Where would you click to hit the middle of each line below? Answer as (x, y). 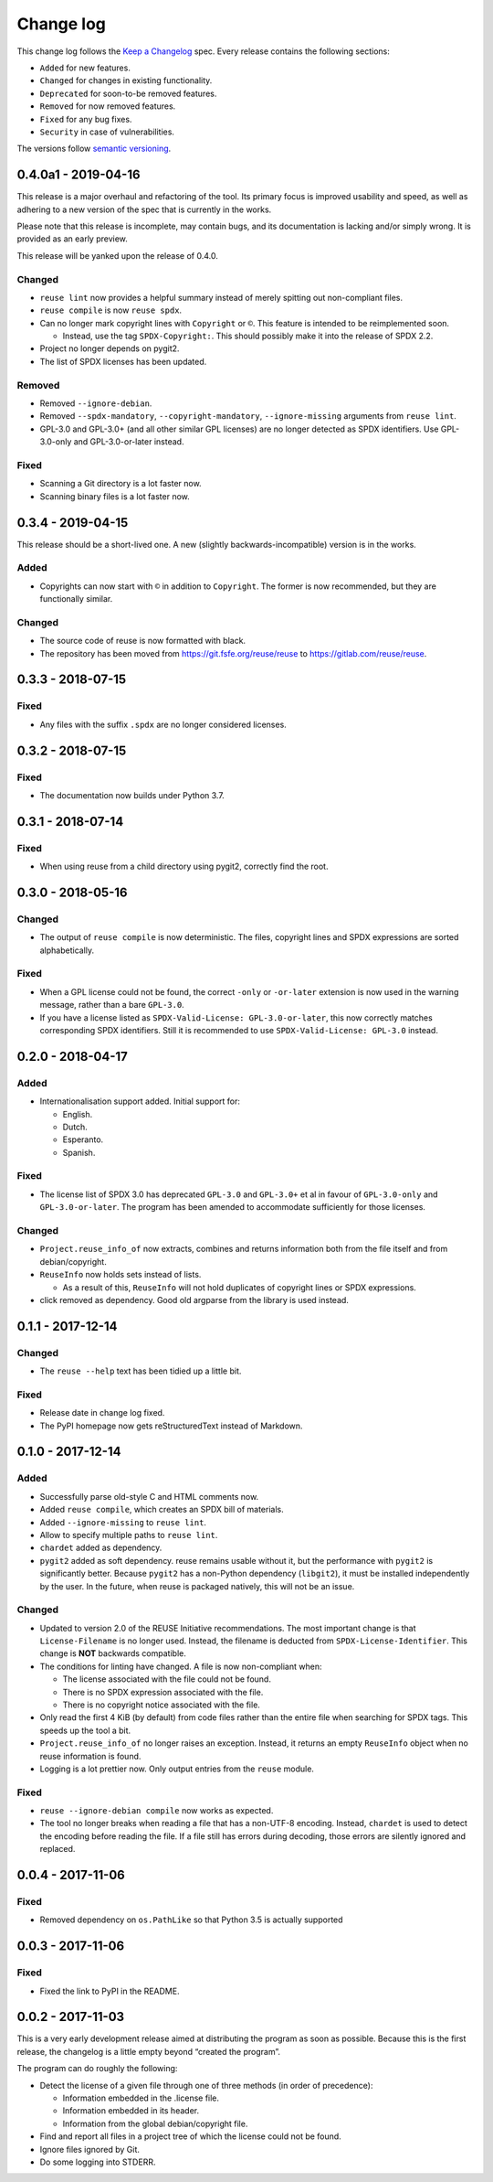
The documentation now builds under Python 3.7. (132, 795)
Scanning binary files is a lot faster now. (115, 496)
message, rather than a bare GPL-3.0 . (112, 1005)
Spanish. (79, 1152)
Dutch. (75, 1127)
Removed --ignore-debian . (96, 403)
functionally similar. (76, 599)
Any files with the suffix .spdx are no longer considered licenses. (163, 724)
